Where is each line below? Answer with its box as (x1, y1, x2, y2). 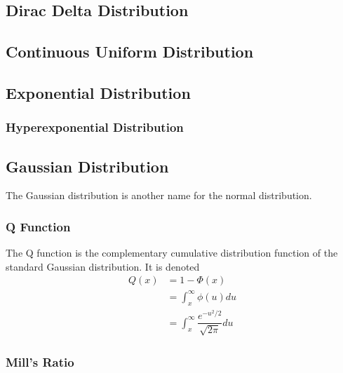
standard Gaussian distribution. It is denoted (6, 259, 200, 273)
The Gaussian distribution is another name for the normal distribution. (6, 188, 312, 203)
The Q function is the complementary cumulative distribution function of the (6, 245, 338, 260)
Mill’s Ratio (6, 353, 74, 370)
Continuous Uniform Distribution (6, 41, 254, 62)
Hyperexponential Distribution (6, 118, 184, 136)
